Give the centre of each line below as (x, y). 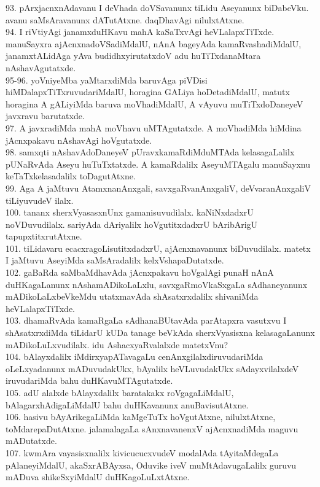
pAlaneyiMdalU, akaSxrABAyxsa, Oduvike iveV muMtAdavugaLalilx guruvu (151, 465)
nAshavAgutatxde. (41, 67)
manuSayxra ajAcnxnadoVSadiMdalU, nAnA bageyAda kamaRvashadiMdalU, (154, 43)
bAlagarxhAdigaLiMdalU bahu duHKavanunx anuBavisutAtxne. (127, 404)
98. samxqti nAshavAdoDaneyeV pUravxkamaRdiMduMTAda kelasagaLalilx (150, 152)
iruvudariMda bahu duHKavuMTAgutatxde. (89, 380)
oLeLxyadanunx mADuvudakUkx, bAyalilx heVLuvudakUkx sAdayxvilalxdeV (152, 368)
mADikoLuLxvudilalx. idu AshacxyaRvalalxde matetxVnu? (117, 344)
